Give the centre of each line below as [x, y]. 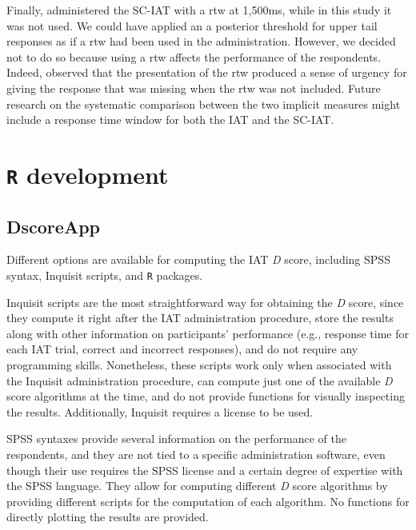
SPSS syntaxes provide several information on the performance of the [176, 438]
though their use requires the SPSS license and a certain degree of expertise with [205, 470]
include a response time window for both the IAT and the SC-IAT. [170, 120]
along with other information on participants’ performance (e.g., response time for [208, 333]
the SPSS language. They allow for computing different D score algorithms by [197, 486]
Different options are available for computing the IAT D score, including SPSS [198, 259]
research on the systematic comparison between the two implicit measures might [204, 104]
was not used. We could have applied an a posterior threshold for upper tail [192, 25]
